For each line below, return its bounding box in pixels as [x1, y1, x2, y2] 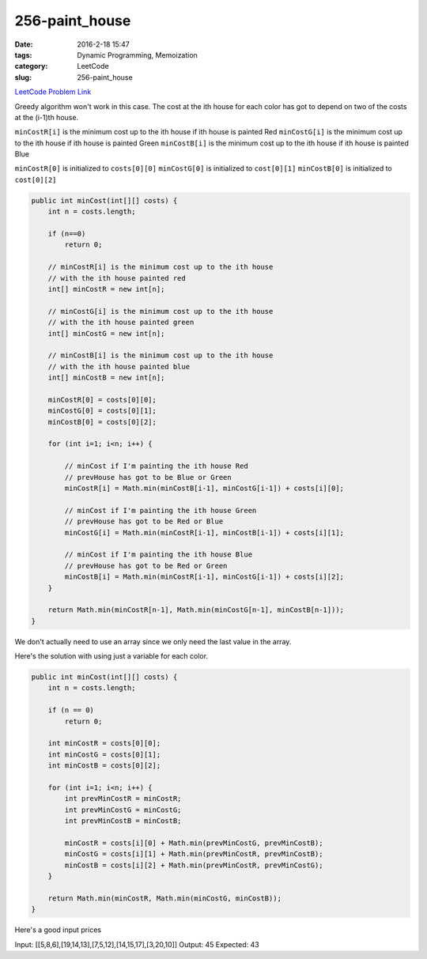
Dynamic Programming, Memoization [77, 50, 198, 59]
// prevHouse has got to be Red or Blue [64, 517, 224, 526]
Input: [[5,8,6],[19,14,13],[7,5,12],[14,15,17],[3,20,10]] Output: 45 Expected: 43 [14, 939, 260, 949]
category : [14, 62, 48, 71]
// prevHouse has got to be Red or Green [64, 561, 228, 570]
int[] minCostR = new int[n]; [47, 285, 165, 293]
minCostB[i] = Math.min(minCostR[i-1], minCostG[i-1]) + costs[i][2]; [64, 572, 344, 581]
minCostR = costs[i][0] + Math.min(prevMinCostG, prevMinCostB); [64, 838, 323, 848]
